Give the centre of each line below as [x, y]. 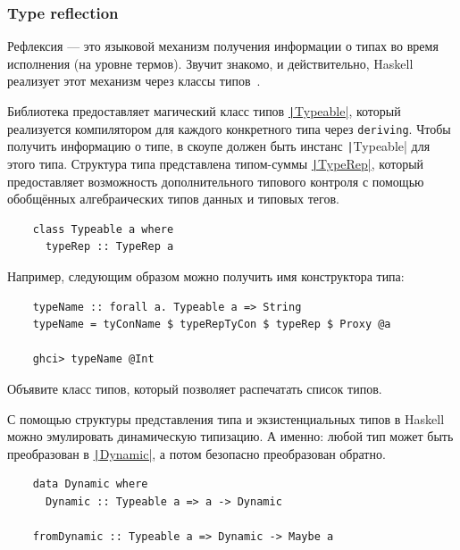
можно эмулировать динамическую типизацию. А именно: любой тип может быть [230, 436]
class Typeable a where [103, 229]
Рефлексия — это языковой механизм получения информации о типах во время [223, 46]
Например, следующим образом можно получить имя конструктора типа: [206, 276]
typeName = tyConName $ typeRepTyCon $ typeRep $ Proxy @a [212, 325]
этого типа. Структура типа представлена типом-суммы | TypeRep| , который [216, 163]
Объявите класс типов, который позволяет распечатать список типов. [195, 388]
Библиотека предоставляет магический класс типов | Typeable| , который [204, 111]
